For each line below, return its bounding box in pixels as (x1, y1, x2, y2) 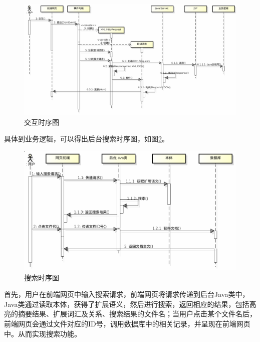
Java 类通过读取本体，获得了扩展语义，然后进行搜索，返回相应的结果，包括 (4, 298, 249, 309)
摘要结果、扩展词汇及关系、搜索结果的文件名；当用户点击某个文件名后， (18, 308, 256, 319)
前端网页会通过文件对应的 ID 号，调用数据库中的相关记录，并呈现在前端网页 (4, 318, 250, 328)
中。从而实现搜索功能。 (4, 328, 81, 338)
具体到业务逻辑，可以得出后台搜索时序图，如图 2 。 (4, 133, 169, 144)
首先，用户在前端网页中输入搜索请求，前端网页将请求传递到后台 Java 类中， (4, 289, 249, 299)
